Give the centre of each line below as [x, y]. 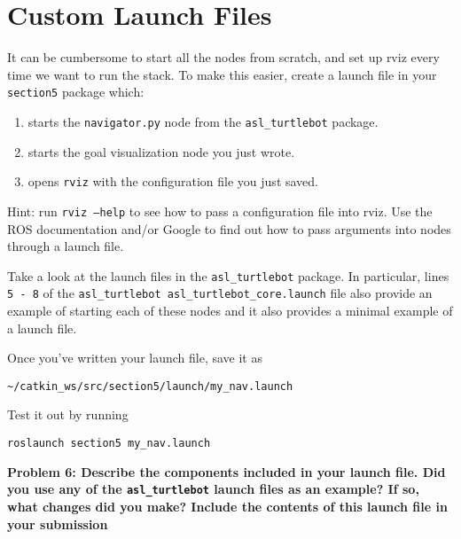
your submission [58, 523]
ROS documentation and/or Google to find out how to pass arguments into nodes [229, 228]
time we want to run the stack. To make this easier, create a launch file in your [222, 74]
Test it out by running [68, 414]
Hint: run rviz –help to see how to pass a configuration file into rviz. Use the [220, 211]
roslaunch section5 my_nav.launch [109, 444]
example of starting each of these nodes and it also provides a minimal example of [230, 311]
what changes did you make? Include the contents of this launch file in [227, 506]
